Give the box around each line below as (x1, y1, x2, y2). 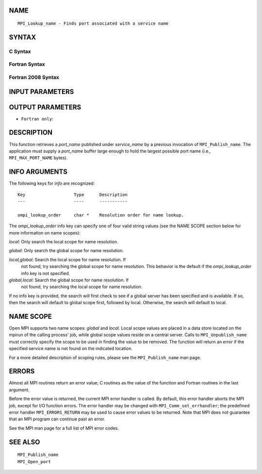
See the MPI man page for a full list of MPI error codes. (9, 425, 119, 431)
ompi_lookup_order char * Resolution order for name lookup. (17, 212, 184, 218)
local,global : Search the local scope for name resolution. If (9, 256, 126, 262)
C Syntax (9, 48, 31, 55)
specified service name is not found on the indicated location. (9, 346, 133, 351)
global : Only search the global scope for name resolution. (9, 248, 124, 254)
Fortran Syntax (9, 61, 45, 68)
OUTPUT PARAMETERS (9, 103, 82, 111)
